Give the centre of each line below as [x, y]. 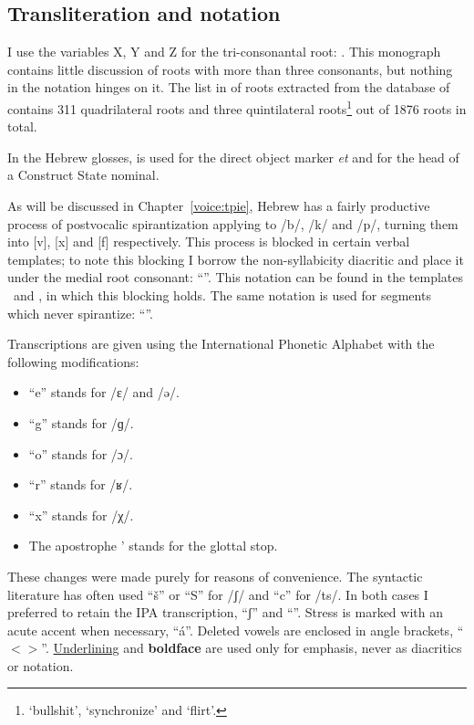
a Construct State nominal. [83, 175]
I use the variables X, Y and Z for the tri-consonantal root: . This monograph [224, 52]
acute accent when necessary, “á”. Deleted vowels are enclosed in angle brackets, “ [236, 630]
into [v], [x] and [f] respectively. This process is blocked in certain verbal [209, 242]
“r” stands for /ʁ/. [81, 484]
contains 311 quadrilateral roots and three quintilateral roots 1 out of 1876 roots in [237, 107]
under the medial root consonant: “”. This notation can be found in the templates [236, 277]
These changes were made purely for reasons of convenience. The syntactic [215, 576]
